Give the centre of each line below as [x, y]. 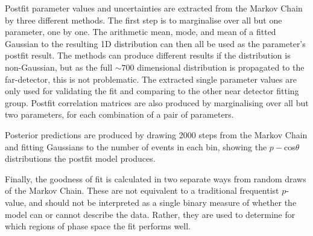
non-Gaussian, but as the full [59, 67]
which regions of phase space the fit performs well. [98, 226]
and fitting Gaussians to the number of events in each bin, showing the [136, 146]
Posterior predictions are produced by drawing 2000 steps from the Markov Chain [156, 134]
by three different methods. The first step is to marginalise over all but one [144, 20]
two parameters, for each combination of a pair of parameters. [119, 114]
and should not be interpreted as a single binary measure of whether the [163, 202]
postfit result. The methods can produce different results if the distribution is [148, 55]
